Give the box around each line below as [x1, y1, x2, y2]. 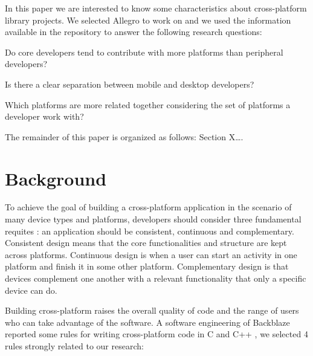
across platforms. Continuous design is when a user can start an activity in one [5, 248, 297, 261]
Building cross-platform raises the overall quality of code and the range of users [5, 304, 299, 317]
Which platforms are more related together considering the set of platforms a [5, 98, 291, 111]
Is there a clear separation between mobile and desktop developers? [5, 77, 254, 90]
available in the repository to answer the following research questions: [5, 25, 262, 38]
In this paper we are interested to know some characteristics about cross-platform [5, 2, 307, 14]
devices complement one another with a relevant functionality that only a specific [5, 272, 306, 285]
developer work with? [5, 110, 84, 123]
